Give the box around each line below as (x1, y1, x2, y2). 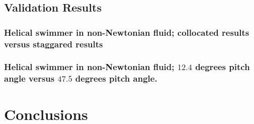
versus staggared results (4, 37, 103, 50)
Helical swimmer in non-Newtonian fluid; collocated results (4, 26, 249, 38)
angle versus (4, 72, 55, 85)
